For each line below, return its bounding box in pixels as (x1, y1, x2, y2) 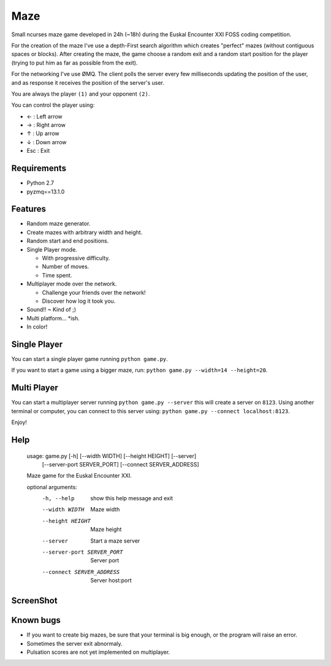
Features (11, 204, 46, 214)
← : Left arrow (26, 112, 63, 120)
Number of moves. (42, 263, 89, 270)
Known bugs (11, 615, 61, 625)
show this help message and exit (90, 495, 173, 502)
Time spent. (42, 271, 72, 279)
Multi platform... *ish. (26, 314, 80, 322)
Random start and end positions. (26, 237, 109, 245)
